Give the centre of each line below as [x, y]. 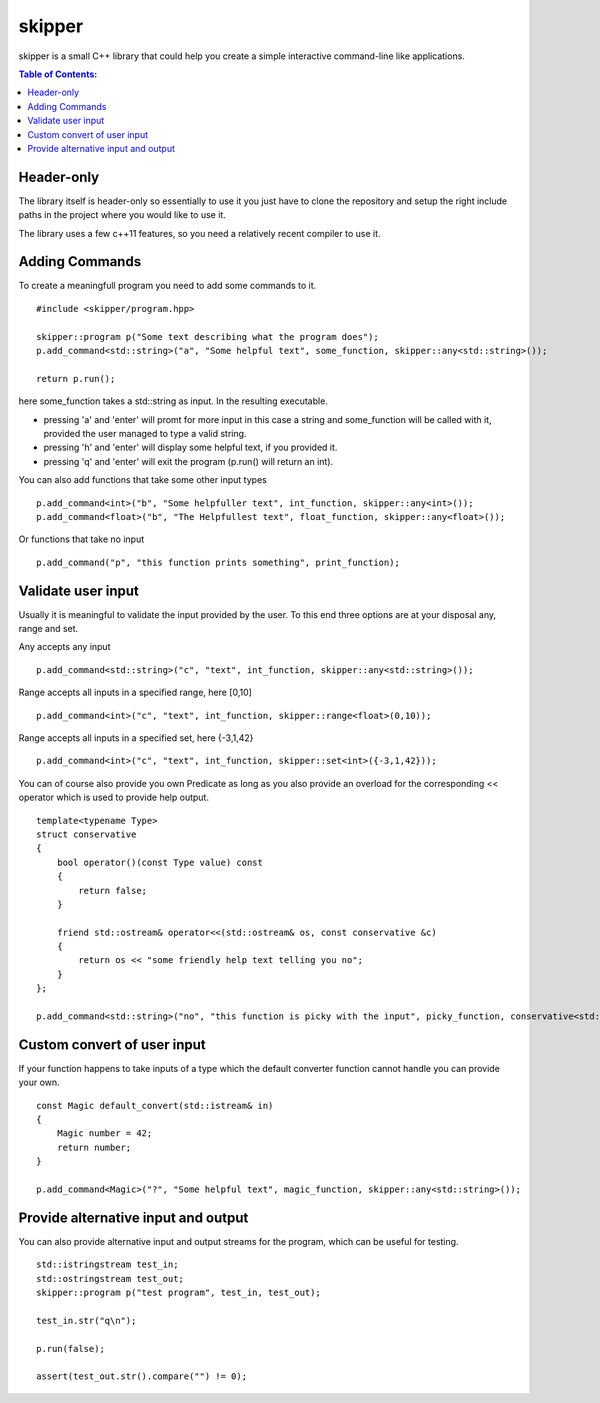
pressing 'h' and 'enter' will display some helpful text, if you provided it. [190, 447]
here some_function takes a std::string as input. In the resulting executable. [173, 401]
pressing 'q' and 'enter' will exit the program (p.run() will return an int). [188, 461]
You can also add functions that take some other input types [142, 480]
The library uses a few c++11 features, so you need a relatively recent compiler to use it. [199, 233]
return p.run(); [76, 378]
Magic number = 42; [104, 1133]
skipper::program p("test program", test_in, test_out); [179, 1293]
